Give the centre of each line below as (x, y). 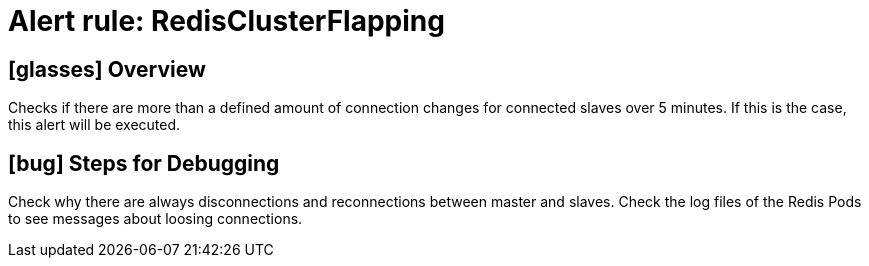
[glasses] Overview (107, 69)
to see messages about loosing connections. (155, 219)
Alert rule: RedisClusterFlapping (226, 21)
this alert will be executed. (94, 125)
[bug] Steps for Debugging (144, 163)
